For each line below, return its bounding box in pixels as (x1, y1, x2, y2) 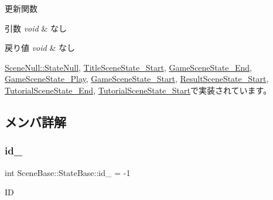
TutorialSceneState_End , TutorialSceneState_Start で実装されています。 (5, 84, 272, 96)
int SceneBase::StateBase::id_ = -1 (5, 166, 131, 178)
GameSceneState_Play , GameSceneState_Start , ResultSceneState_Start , (5, 73, 269, 85)
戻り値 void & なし (5, 42, 75, 54)
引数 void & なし (5, 22, 67, 34)
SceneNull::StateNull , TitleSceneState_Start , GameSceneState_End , (5, 61, 252, 73)
